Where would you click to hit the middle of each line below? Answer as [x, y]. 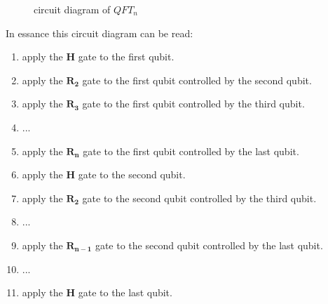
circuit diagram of [72, 9]
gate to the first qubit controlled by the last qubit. [191, 151]
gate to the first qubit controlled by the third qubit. [193, 104]
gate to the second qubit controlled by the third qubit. [199, 198]
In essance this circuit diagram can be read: [100, 33]
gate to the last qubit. [125, 292]
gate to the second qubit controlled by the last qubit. [209, 245]
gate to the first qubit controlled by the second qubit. [197, 80]
